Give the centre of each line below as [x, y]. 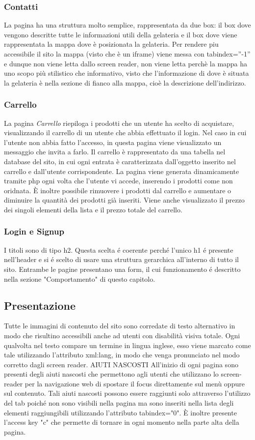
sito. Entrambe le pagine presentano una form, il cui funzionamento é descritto [122, 269]
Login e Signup [34, 231]
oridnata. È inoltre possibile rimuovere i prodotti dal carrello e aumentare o [118, 190]
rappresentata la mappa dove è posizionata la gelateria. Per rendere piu [111, 44]
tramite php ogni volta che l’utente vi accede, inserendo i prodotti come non [118, 181]
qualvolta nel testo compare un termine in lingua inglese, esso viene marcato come [127, 345]
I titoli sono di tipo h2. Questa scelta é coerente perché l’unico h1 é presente [119, 249]
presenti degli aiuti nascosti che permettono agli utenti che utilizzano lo [111, 374]
